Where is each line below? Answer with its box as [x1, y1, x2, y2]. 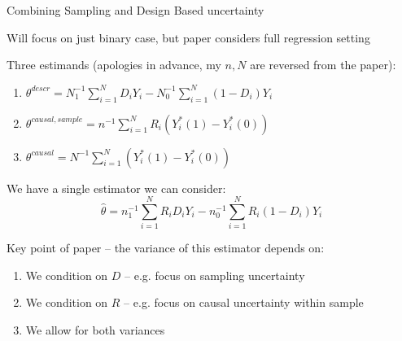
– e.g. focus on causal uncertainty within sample [124, 294, 364, 311]
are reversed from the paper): [250, 56, 396, 73]
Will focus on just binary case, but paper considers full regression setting [7, 28, 370, 46]
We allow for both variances [25, 321, 165, 339]
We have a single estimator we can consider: [7, 179, 226, 196]
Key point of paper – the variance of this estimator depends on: [7, 239, 325, 256]
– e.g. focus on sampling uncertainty [125, 266, 305, 283]
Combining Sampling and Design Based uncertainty [7, 2, 264, 18]
